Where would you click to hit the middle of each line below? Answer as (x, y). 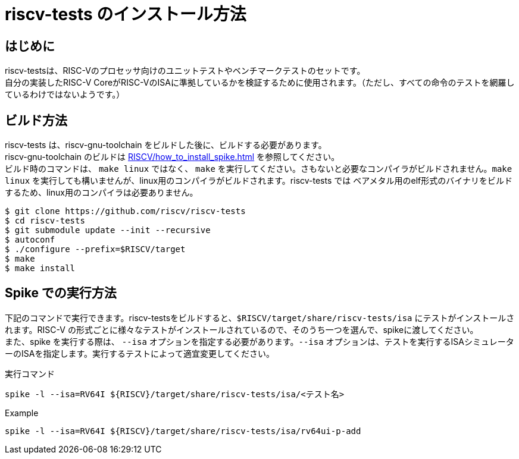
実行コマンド (30, 373)
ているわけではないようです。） (65, 95)
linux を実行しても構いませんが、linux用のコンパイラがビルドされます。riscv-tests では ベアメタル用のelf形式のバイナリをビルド (259, 181)
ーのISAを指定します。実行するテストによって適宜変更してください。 (140, 353)
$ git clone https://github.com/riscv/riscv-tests (125, 211)
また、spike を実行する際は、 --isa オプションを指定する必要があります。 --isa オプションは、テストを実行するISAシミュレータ (259, 341)
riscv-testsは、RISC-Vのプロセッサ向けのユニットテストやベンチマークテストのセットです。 (185, 71)
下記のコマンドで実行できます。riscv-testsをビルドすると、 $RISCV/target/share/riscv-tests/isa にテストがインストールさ (260, 317)
